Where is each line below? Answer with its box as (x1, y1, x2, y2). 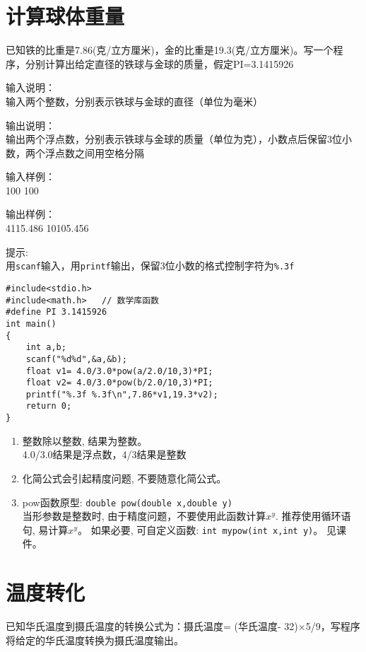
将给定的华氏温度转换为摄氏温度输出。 (6, 632, 184, 647)
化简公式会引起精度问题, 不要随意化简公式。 (22, 470, 227, 485)
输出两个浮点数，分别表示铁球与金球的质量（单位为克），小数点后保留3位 (6, 132, 342, 146)
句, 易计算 (22, 522, 69, 537)
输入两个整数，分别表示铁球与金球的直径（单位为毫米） (6, 93, 263, 108)
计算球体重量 (6, 1, 125, 30)
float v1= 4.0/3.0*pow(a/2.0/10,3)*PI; (25, 366, 213, 376)
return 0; (25, 401, 72, 412)
